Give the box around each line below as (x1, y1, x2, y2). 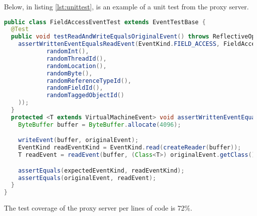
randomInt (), (46, 48, 89, 55)
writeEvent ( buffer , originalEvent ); (18, 137, 139, 144)
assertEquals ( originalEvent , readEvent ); (18, 174, 156, 181)
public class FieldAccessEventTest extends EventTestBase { (4, 18, 206, 26)
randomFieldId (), (46, 84, 103, 92)
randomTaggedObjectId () (46, 92, 125, 99)
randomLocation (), (46, 62, 107, 70)
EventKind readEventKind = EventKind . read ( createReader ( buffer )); (18, 144, 241, 151)
